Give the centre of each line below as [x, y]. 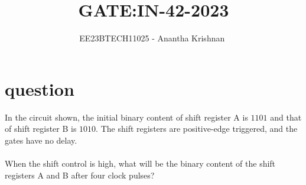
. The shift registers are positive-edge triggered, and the [197, 129]
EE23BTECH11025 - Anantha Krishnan [152, 38]
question [40, 88]
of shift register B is [41, 129]
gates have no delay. [41, 140]
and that [286, 117]
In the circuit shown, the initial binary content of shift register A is [126, 117]
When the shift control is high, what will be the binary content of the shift [140, 163]
